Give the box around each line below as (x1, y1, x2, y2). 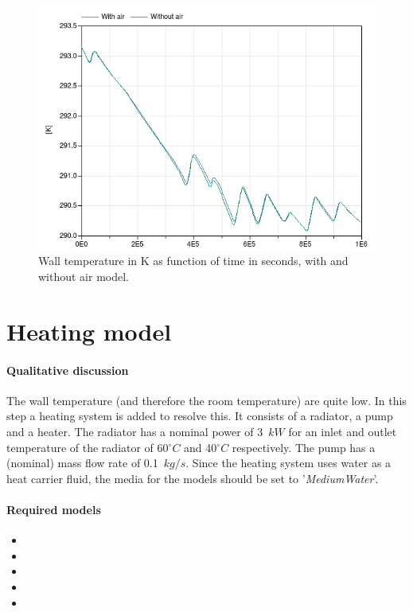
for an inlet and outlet (288, 423, 397, 439)
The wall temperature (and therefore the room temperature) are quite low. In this (6, 392, 407, 408)
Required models (6, 501, 101, 517)
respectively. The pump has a (232, 439, 376, 455)
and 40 (184, 439, 217, 455)
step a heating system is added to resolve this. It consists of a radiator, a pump (6, 407, 393, 424)
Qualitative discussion (6, 361, 129, 378)
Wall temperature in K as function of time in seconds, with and (38, 252, 349, 269)
